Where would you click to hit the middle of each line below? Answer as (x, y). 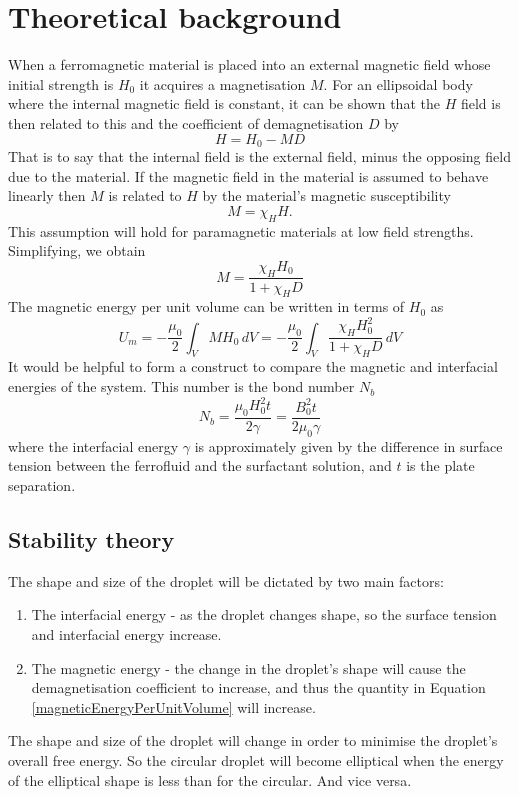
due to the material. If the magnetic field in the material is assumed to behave (248, 175)
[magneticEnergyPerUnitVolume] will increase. (173, 706)
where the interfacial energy (93, 445)
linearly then (47, 195)
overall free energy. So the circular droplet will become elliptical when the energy (256, 759)
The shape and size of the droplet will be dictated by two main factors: (226, 580)
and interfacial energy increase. (126, 633)
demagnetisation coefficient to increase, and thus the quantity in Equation (258, 687)
